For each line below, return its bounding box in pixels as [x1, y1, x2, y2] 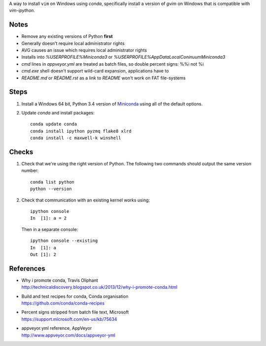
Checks [9, 148, 33, 156]
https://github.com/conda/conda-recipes [21, 300, 105, 306]
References [9, 264, 45, 272]
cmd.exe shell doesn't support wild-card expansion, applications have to [21, 68, 169, 74]
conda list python [30, 179, 75, 185]
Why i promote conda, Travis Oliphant [21, 277, 99, 283]
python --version [30, 186, 72, 192]
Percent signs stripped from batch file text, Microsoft [21, 309, 129, 315]
